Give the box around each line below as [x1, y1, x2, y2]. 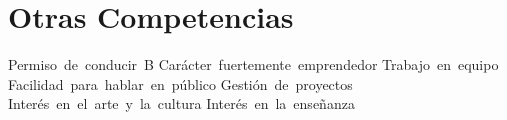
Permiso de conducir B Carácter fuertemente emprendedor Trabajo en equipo [8, 54, 499, 75]
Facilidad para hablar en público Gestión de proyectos [8, 73, 353, 94]
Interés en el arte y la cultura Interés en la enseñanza [8, 93, 355, 114]
